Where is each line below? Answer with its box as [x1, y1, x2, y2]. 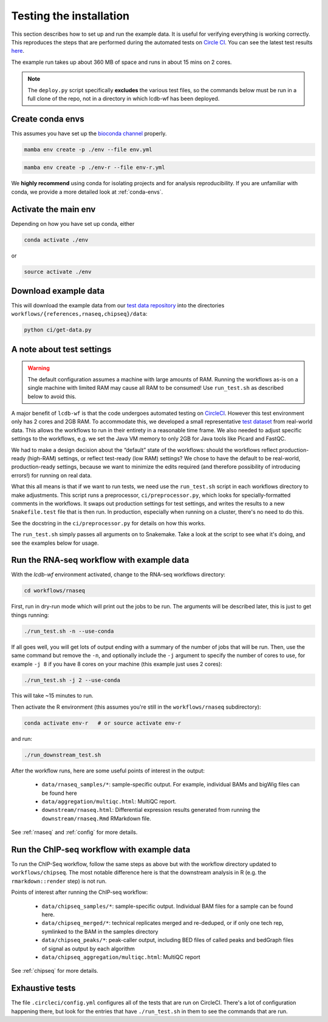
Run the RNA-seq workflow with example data [11, 555, 190, 565]
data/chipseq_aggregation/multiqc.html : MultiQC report [41, 953, 200, 961]
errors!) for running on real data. [11, 471, 92, 479]
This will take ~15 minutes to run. [11, 692, 94, 700]
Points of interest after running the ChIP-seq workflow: [11, 888, 148, 896]
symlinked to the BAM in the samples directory [41, 928, 159, 935]
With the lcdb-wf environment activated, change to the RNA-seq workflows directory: [11, 571, 226, 578]
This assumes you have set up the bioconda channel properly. [11, 129, 167, 137]
